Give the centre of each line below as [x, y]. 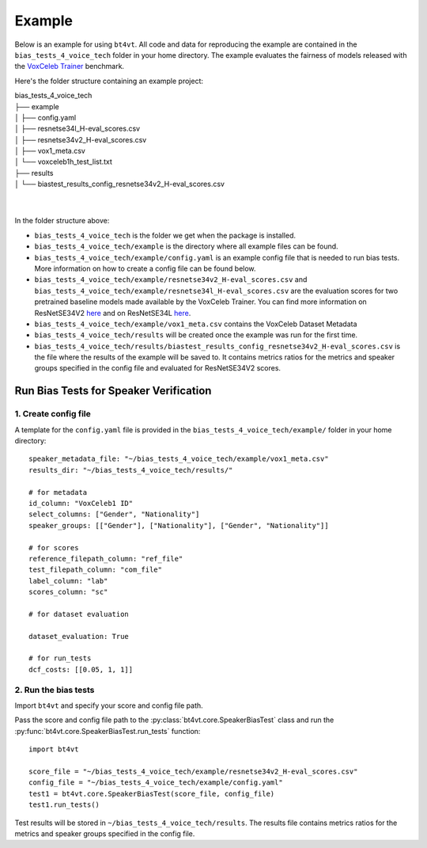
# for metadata [58, 492]
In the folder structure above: [62, 221]
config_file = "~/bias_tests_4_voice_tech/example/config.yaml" [156, 783]
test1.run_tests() [64, 805]
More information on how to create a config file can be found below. [145, 268]
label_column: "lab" [68, 581]
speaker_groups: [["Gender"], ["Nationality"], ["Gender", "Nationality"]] [179, 525]
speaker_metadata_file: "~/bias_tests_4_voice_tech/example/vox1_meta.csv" [179, 459]
